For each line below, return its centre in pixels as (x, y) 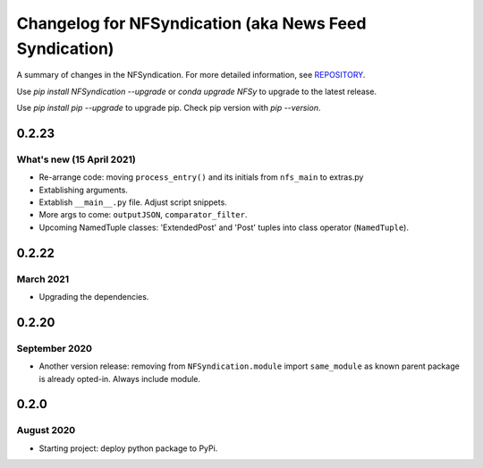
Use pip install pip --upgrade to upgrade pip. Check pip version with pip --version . (169, 108)
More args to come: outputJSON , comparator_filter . (143, 215)
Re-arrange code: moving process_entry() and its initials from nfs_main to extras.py (201, 177)
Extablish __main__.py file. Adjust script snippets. (133, 202)
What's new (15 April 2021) (76, 159)
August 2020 (46, 430)
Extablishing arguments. (84, 190)
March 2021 (43, 279)
